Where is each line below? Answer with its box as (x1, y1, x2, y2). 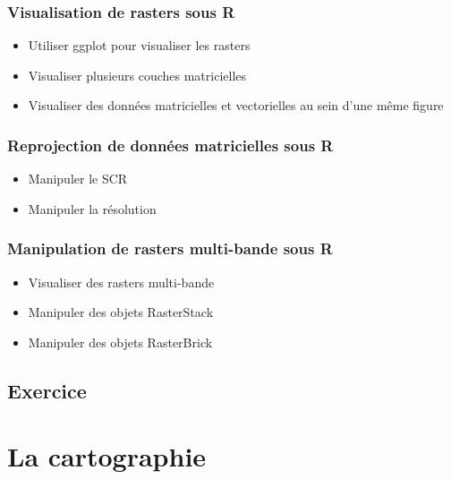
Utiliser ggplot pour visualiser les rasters (28, 36, 251, 55)
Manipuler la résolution (28, 199, 157, 218)
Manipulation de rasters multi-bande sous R (7, 237, 333, 260)
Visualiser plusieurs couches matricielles (28, 65, 247, 84)
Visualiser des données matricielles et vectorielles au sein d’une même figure (28, 96, 444, 115)
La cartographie (7, 438, 207, 475)
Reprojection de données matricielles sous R (7, 133, 334, 156)
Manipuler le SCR (28, 169, 128, 188)
